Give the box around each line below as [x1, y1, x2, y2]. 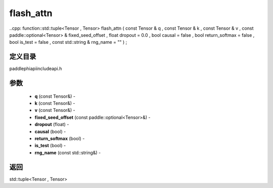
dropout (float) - [34, 121, 69, 128]
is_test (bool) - [34, 143, 66, 149]
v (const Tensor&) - [34, 107, 75, 113]
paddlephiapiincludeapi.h [9, 66, 62, 72]
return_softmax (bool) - [34, 135, 85, 141]
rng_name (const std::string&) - [34, 149, 101, 156]
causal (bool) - [34, 129, 66, 135]
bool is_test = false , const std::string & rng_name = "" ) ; [9, 39, 127, 45]
